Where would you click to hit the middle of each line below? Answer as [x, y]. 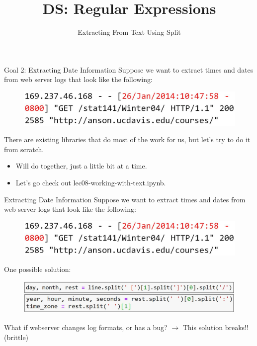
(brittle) [16, 337]
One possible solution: [38, 269]
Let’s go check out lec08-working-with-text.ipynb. [91, 183]
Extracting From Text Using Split [129, 32]
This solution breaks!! [215, 327]
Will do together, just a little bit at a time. [81, 166]
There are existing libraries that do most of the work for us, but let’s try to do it [127, 139]
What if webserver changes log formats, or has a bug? [86, 327]
